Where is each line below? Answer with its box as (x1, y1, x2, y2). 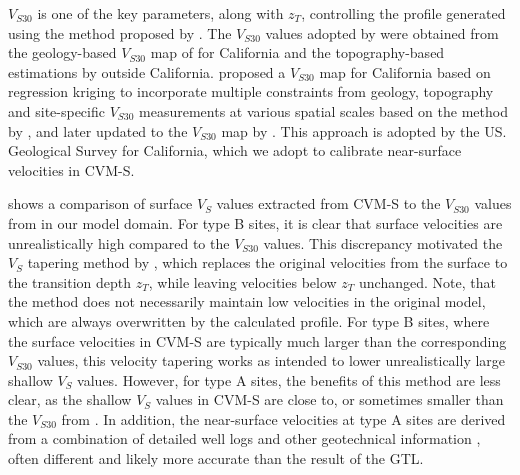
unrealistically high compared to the (8, 232, 230, 253)
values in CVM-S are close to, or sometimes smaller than (155, 389, 504, 410)
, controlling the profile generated (301, 3, 506, 23)
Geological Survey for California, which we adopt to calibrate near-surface (8, 140, 462, 161)
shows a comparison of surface (8, 193, 193, 214)
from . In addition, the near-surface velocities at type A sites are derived (61, 408, 506, 429)
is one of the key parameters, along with (37, 3, 284, 23)
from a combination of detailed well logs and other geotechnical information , (8, 428, 481, 449)
